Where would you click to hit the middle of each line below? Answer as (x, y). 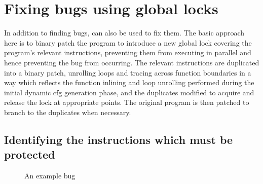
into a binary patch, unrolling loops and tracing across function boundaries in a (128, 72)
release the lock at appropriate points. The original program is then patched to (127, 102)
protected (30, 154)
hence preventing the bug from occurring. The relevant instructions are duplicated (132, 62)
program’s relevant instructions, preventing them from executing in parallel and (128, 52)
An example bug (50, 176)
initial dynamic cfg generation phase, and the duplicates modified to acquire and (129, 92)
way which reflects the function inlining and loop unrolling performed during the (129, 82)
